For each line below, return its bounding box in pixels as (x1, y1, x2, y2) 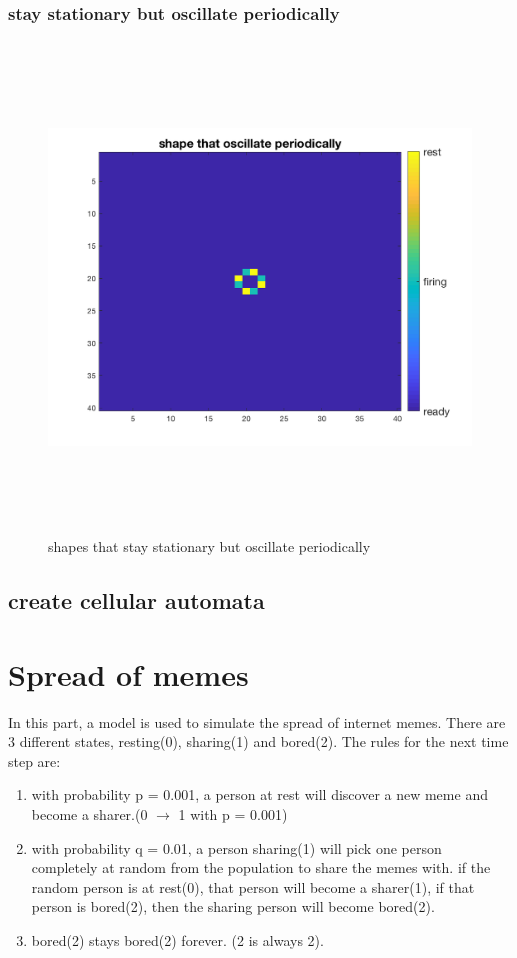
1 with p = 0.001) (178, 804, 288, 825)
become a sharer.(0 (31, 804, 148, 825)
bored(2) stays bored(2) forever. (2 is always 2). (31, 929, 324, 950)
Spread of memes (8, 653, 249, 694)
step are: (8, 750, 61, 771)
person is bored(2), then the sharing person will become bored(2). (31, 896, 435, 917)
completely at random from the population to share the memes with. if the (31, 857, 491, 878)
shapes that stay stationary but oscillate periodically (48, 536, 371, 557)
